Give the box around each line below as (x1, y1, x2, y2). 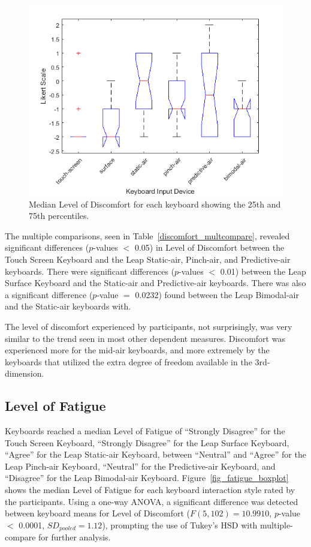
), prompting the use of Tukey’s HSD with (102, 518, 258, 531)
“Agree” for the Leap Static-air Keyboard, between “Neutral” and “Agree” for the (5, 448, 306, 461)
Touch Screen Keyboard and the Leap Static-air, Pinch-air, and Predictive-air (5, 253, 291, 265)
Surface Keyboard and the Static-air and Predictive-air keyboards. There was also (5, 276, 306, 289)
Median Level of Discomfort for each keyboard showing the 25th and (29, 197, 281, 210)
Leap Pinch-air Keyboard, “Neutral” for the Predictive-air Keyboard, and (5, 459, 276, 472)
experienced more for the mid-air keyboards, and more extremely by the (5, 344, 270, 356)
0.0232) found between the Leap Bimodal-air (135, 288, 299, 300)
